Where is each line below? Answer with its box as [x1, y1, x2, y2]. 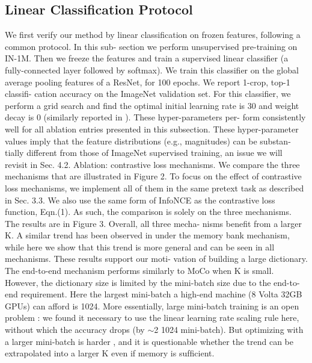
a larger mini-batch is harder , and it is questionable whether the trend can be [5, 335, 293, 347]
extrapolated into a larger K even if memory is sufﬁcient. [5, 347, 215, 359]
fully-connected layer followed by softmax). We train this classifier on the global [5, 63, 299, 76]
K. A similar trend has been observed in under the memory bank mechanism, [5, 229, 290, 241]
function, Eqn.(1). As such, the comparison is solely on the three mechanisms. [5, 205, 292, 218]
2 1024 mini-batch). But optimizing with [154, 323, 304, 336]
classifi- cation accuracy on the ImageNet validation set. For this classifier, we [5, 87, 291, 100]
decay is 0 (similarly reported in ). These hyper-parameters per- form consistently [5, 111, 306, 123]
